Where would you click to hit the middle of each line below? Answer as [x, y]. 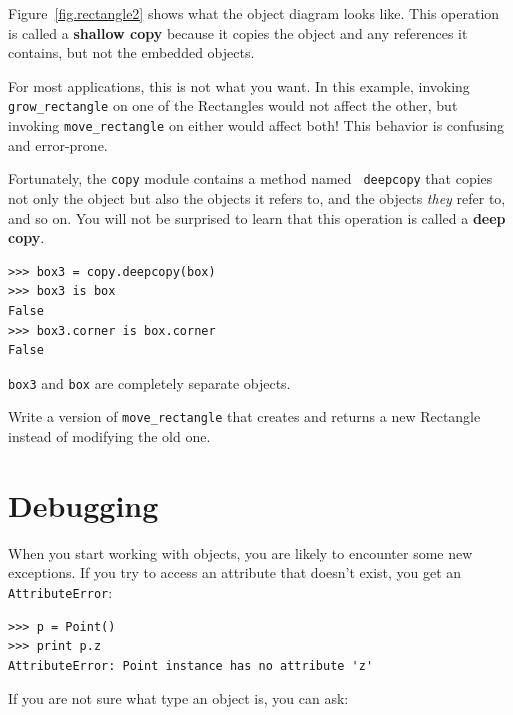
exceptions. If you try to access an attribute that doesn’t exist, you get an [235, 572]
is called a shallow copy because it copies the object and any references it [238, 32]
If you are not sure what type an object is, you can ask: [178, 698]
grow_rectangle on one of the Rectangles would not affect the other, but [233, 105]
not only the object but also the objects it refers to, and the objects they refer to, [257, 197]
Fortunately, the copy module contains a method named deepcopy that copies [250, 178]
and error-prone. [58, 144]
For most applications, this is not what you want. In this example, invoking [239, 85]
